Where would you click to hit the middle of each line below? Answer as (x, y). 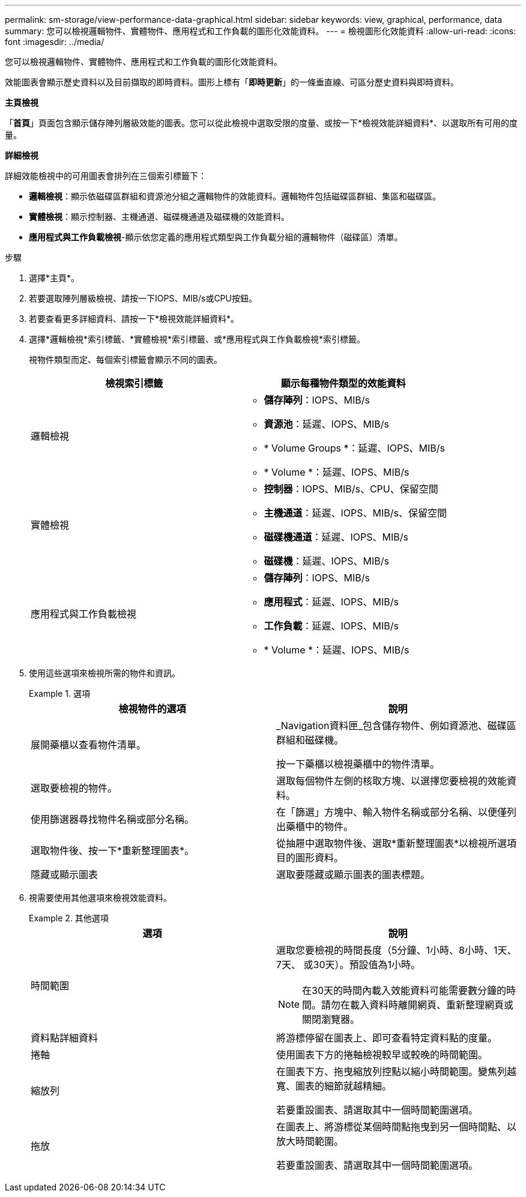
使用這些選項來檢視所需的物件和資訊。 (104, 673)
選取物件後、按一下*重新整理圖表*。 (113, 850)
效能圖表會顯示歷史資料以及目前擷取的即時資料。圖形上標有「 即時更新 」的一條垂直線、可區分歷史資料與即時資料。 (232, 82)
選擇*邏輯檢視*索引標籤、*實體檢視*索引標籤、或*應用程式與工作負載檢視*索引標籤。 (197, 339)
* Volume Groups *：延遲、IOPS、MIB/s (354, 448)
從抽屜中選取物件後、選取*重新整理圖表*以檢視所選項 (397, 843)
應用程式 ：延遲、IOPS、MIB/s (331, 602)
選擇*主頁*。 (54, 278)
